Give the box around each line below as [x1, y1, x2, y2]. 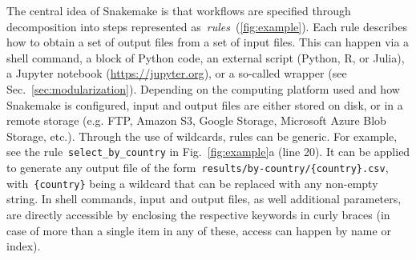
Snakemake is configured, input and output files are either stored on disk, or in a [6, 96, 403, 113]
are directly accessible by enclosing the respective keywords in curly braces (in [6, 206, 390, 222]
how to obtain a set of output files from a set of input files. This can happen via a [6, 34, 410, 50]
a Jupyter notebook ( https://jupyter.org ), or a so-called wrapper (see [6, 65, 347, 82]
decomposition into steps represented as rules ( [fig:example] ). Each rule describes [6, 18, 408, 34]
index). [6, 238, 41, 254]
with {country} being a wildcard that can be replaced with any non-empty [6, 174, 378, 191]
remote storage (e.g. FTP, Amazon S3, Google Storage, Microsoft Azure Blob [6, 112, 386, 129]
